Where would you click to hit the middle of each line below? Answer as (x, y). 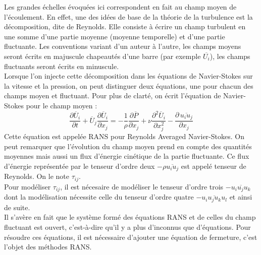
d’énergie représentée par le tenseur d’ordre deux (80, 166)
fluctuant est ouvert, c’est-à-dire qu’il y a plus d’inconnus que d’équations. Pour (127, 227)
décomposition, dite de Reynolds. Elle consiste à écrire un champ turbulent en (125, 26)
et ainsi (241, 197)
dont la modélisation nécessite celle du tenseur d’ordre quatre (99, 197)
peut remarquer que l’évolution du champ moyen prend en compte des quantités (128, 146)
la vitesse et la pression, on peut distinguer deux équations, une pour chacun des (129, 85)
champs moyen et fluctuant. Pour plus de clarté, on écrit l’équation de (113, 95)
